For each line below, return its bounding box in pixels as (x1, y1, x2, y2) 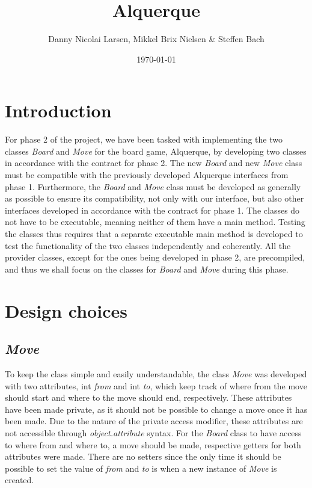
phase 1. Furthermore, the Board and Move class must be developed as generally (5, 180, 301, 193)
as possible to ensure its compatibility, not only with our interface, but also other (5, 192, 304, 205)
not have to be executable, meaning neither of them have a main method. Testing (5, 215, 305, 228)
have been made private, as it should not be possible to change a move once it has (5, 403, 308, 415)
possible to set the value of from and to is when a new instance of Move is (5, 462, 277, 474)
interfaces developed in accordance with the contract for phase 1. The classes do (5, 203, 300, 216)
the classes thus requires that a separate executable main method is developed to (5, 227, 303, 239)
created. (5, 474, 34, 486)
